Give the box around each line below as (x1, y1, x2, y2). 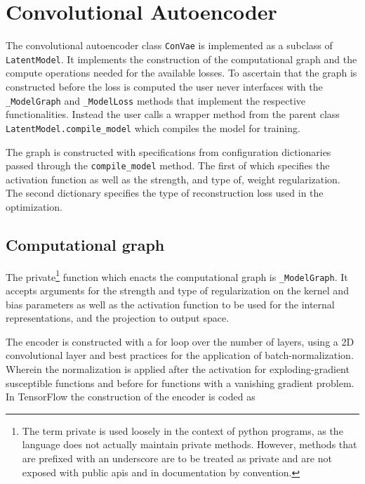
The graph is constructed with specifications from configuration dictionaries (6, 144, 331, 159)
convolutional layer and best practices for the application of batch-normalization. (6, 348, 354, 362)
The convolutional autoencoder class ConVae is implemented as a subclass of (6, 38, 333, 53)
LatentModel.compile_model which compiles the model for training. (6, 120, 300, 135)
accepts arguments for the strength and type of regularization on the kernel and (6, 283, 349, 298)
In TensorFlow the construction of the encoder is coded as (6, 389, 255, 404)
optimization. (6, 199, 62, 214)
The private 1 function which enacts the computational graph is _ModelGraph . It (6, 267, 348, 284)
